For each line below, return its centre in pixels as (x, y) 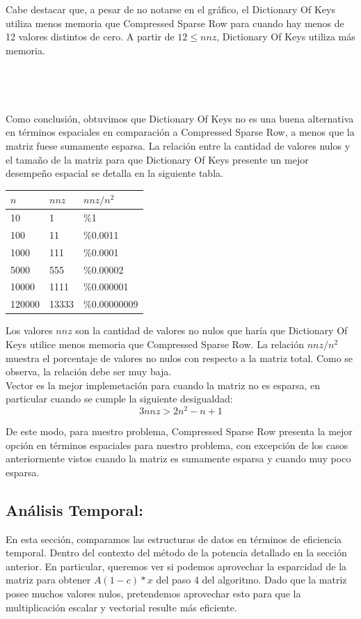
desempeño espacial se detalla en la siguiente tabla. (114, 173)
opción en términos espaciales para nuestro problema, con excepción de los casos (177, 445)
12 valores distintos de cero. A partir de (90, 37)
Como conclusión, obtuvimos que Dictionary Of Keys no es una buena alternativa (180, 118)
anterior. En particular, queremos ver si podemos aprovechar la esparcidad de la (176, 566)
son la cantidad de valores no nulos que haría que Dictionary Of (211, 330)
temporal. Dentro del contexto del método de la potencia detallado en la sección (176, 553)
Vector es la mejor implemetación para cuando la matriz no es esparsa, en (163, 385)
